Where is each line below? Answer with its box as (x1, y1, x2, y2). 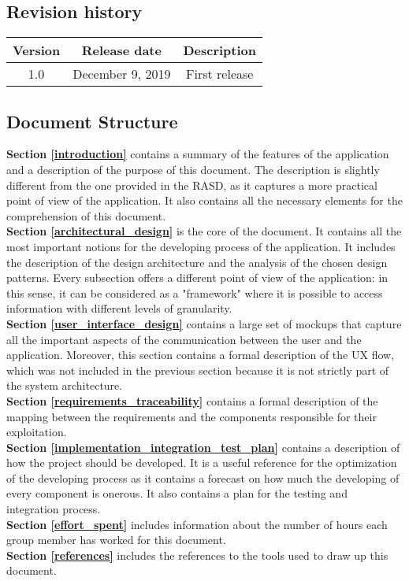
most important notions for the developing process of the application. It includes (6, 238, 396, 254)
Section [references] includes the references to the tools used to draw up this (6, 546, 389, 563)
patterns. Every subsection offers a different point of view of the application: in (6, 269, 389, 286)
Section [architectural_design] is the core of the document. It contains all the (6, 223, 402, 239)
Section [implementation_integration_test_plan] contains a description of (6, 439, 400, 455)
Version (13, 41, 61, 60)
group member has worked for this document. (6, 531, 226, 548)
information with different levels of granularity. (6, 300, 232, 316)
